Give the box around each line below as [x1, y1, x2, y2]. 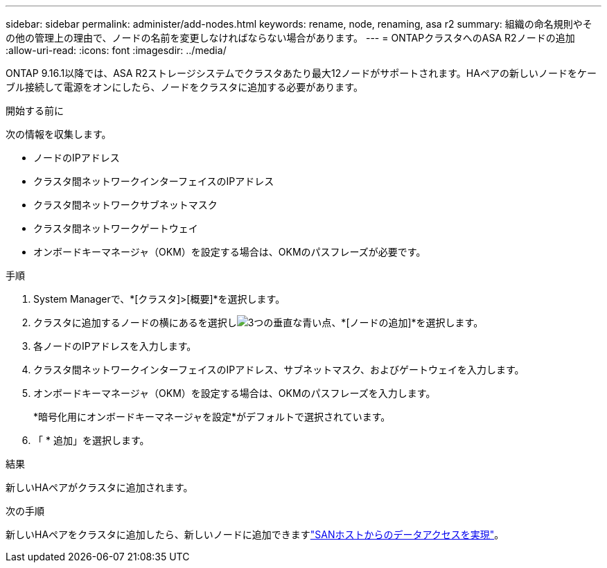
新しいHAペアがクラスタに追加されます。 [6, 481, 193, 493]
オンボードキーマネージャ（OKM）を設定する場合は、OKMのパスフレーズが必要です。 [33, 246, 426, 258]
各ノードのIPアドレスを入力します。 [33, 340, 197, 352]
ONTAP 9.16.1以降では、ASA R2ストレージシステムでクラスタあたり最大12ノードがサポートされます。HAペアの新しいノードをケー [6, 67, 597, 79]
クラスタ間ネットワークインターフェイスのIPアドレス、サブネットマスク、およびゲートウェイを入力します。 [33, 364, 525, 375]
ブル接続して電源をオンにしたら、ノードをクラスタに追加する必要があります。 [6, 81, 363, 93]
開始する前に [6, 105, 64, 116]
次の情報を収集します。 [6, 128, 112, 140]
